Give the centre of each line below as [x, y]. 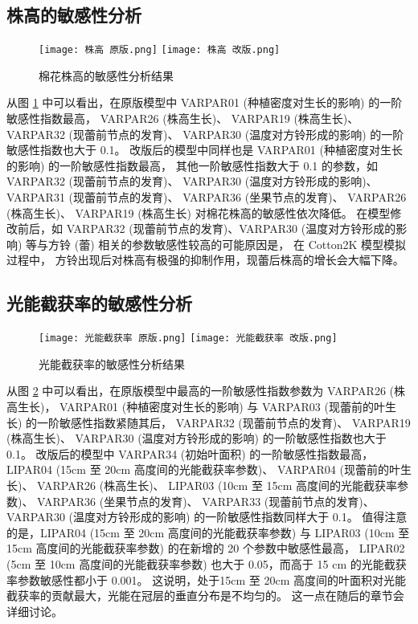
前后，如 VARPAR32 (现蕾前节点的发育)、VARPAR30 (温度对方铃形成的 [207, 228]
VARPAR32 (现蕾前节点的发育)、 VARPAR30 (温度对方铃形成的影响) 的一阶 [205, 134]
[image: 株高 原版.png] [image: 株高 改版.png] [160, 50]
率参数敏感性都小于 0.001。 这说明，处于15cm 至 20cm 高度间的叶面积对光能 [206, 579]
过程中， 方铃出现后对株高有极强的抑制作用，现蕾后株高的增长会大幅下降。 [205, 260]
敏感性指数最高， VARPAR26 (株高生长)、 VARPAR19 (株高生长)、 [183, 118]
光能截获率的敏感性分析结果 [112, 363]
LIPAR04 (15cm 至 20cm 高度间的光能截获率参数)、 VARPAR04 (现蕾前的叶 [203, 469]
